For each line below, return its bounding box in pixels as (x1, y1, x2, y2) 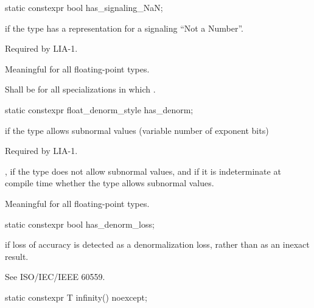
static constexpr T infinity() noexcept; (5, 290, 147, 303)
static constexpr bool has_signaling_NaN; (5, 1, 163, 13)
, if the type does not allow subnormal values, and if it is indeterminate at (5, 164, 281, 177)
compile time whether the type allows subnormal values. (5, 177, 214, 189)
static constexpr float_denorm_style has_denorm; (5, 103, 194, 116)
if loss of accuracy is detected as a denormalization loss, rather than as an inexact (5, 238, 310, 251)
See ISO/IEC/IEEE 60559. (5, 270, 105, 283)
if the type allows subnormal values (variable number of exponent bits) (5, 124, 269, 136)
